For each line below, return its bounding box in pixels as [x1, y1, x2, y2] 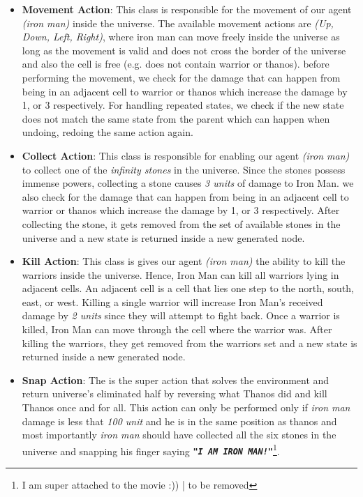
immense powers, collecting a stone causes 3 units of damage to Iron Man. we [22, 176, 354, 190]
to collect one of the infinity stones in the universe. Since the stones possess [22, 162, 346, 176]
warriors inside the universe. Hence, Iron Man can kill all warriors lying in [22, 267, 339, 282]
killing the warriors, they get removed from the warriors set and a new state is [22, 335, 357, 350]
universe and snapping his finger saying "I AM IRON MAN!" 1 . [22, 441, 280, 458]
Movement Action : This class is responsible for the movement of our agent [22, 2, 352, 16]
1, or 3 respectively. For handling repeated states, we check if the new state [22, 98, 344, 112]
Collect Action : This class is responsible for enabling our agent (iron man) [22, 148, 350, 162]
